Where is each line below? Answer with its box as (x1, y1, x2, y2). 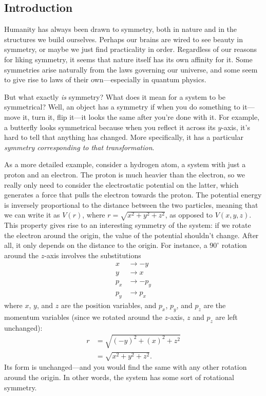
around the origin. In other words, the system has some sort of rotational (4, 372, 234, 383)
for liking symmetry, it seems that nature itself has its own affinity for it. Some (4, 53, 253, 64)
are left (215, 311, 238, 322)
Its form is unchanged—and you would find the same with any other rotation (4, 362, 247, 372)
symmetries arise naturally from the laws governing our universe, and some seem (4, 64, 258, 75)
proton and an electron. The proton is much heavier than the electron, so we (4, 169, 245, 179)
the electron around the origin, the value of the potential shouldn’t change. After (4, 229, 259, 240)
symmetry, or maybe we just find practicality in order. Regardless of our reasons (4, 44, 257, 55)
